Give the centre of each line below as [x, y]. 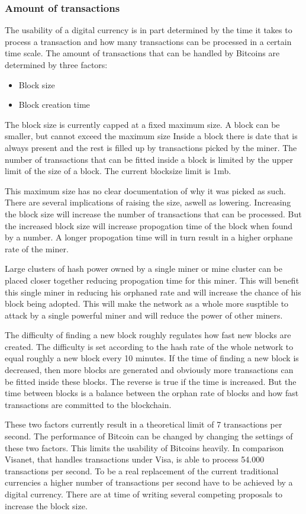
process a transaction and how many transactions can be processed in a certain [148, 41]
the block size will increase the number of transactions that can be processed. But [153, 213]
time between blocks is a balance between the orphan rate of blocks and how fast [152, 393]
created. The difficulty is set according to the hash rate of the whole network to [149, 346]
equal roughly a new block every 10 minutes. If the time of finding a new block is [152, 358]
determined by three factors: [56, 65]
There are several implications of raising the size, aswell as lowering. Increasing [148, 202]
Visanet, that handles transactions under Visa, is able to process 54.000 [135, 459]
